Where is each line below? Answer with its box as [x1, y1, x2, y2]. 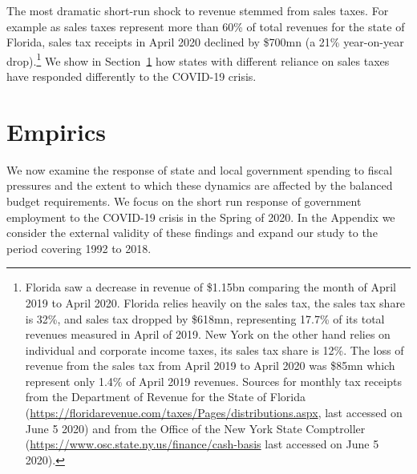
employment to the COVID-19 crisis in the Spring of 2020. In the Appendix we [6, 208, 395, 225]
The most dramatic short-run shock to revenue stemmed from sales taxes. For [6, 2, 389, 18]
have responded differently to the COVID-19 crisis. [6, 68, 257, 85]
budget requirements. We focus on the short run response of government [6, 192, 362, 209]
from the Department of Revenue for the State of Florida [25, 388, 306, 405]
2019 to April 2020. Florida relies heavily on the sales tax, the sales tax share [25, 294, 406, 311]
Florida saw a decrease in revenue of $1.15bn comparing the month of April [25, 279, 396, 295]
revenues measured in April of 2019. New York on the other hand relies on [25, 326, 391, 343]
